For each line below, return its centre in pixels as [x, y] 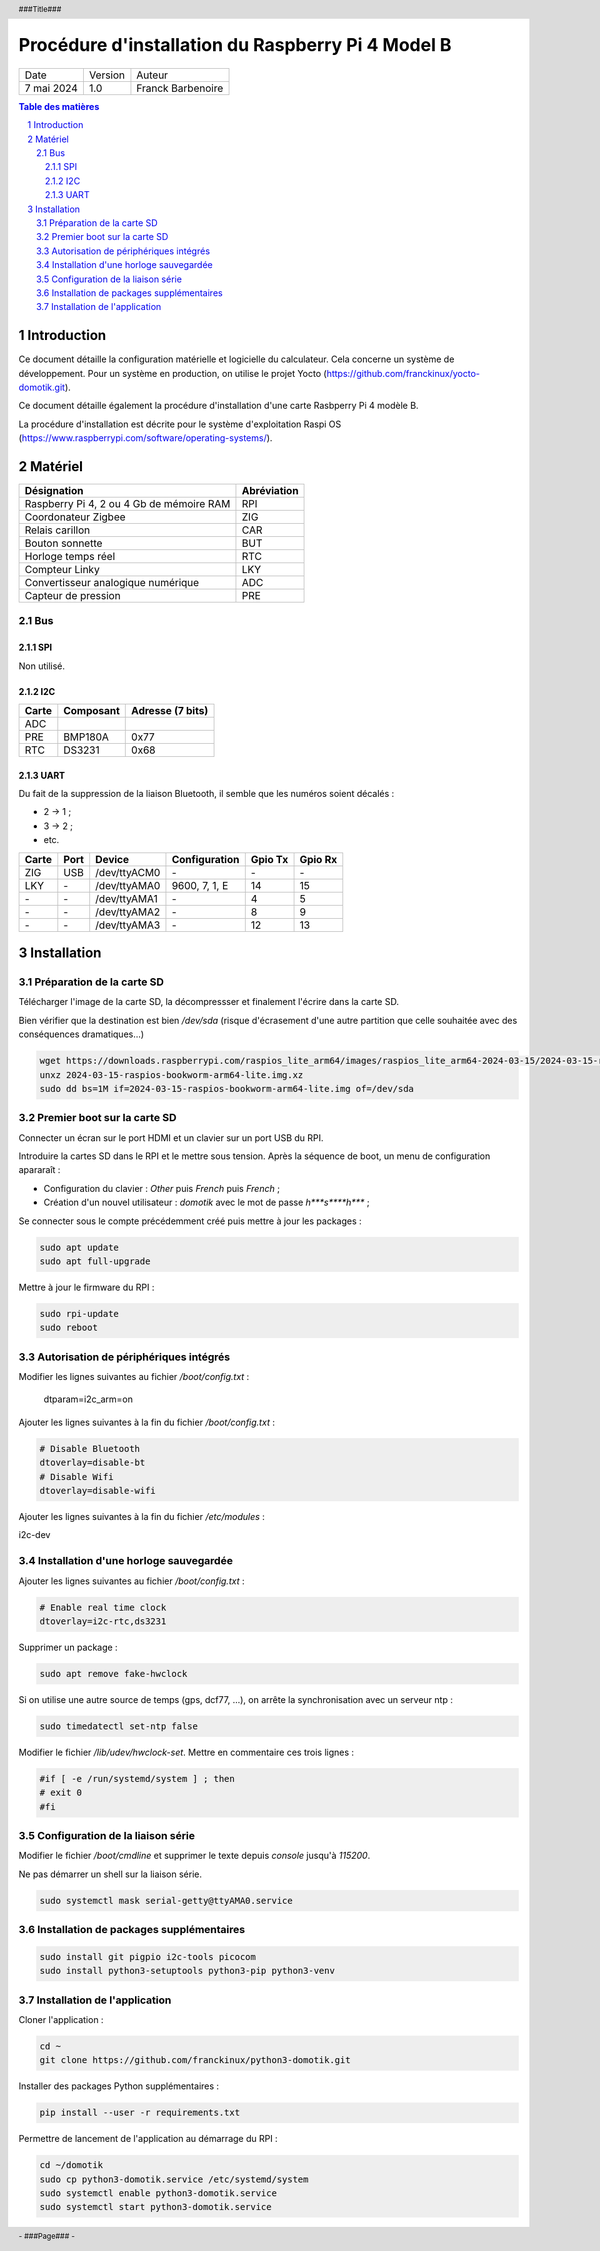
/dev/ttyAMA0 [128, 885]
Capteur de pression [72, 596]
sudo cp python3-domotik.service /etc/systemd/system [174, 2179]
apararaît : [39, 1170]
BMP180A [86, 737]
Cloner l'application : [61, 2019]
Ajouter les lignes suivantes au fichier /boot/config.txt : [131, 1581]
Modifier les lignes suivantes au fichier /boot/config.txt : [134, 1377]
